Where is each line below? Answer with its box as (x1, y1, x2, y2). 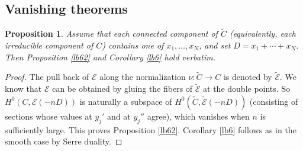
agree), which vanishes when (147, 110, 250, 122)
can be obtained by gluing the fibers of (52, 82, 193, 95)
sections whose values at (5, 110, 92, 122)
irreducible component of (5, 39, 94, 52)
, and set (198, 39, 231, 52)
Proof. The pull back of (5, 70, 89, 83)
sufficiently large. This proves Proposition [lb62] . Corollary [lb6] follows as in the (5, 123, 296, 136)
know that (5, 82, 42, 95)
